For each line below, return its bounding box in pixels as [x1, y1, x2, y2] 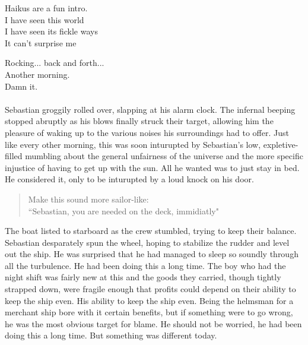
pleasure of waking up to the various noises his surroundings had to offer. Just [5, 126, 289, 138]
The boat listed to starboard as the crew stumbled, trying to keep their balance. [5, 224, 297, 237]
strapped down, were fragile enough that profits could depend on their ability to [5, 283, 296, 295]
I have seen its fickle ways [5, 25, 98, 37]
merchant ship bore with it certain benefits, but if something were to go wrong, [5, 306, 293, 318]
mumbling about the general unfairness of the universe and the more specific [25, 150, 303, 162]
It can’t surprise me [5, 36, 77, 49]
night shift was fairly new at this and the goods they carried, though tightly [5, 271, 281, 283]
